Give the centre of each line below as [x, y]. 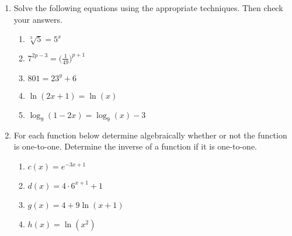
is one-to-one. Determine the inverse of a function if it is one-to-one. [135, 146]
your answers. [38, 19]
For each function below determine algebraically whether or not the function [150, 135]
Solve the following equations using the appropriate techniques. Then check [148, 8]
